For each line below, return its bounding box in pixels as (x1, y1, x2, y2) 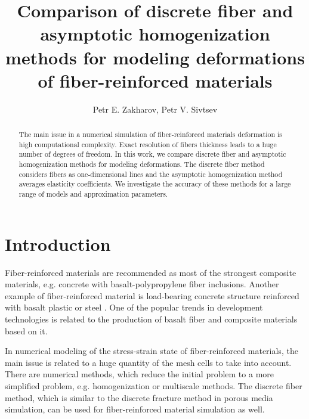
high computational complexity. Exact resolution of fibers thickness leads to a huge (18, 139, 277, 149)
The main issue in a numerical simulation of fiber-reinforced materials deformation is (18, 129, 282, 139)
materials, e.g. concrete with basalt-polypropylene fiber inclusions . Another (5, 278, 279, 290)
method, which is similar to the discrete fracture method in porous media (5, 391, 273, 404)
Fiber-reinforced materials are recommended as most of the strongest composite (5, 266, 296, 278)
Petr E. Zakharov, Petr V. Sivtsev (92, 103, 218, 115)
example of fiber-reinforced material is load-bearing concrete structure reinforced (5, 289, 299, 302)
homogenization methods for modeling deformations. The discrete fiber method (18, 159, 265, 169)
